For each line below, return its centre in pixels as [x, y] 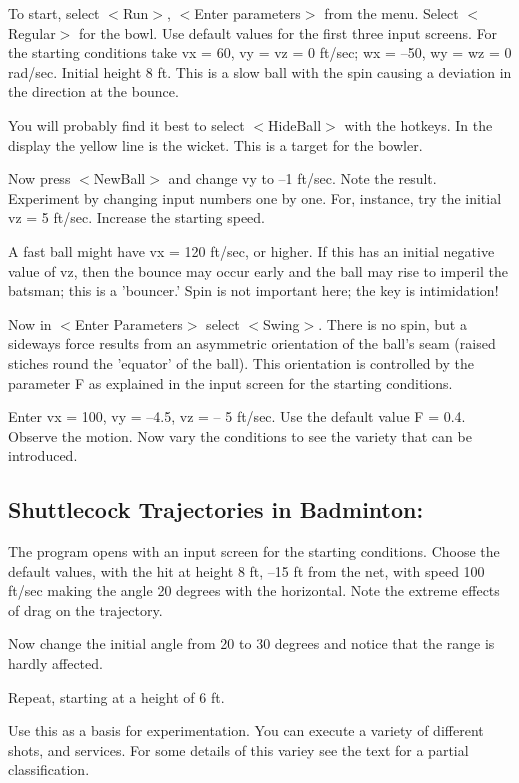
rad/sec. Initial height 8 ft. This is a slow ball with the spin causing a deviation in [260, 71]
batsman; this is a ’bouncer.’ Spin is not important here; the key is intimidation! [253, 290]
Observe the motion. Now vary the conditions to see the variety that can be [240, 435]
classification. [49, 769]
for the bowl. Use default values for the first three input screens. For [288, 32]
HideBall [294, 124]
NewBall [119, 178]
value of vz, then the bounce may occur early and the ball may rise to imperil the [258, 270]
